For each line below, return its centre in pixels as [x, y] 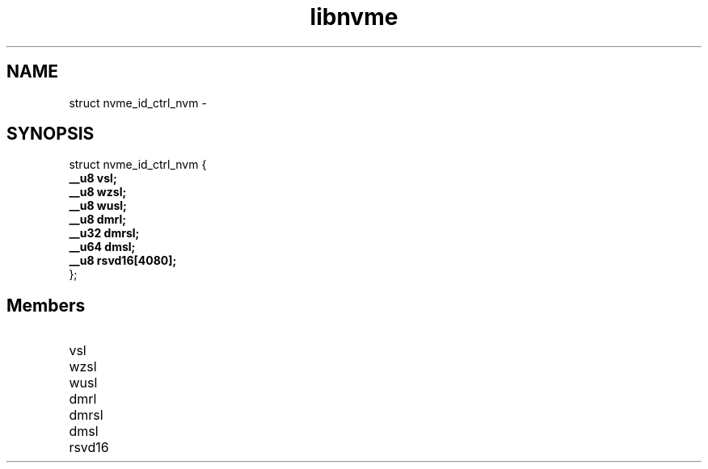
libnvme [354, 17]
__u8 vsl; [93, 178]
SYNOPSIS [51, 134]
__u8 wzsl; [98, 192]
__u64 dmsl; [102, 247]
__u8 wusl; [98, 206]
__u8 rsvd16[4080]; [123, 261]
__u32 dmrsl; [104, 233]
